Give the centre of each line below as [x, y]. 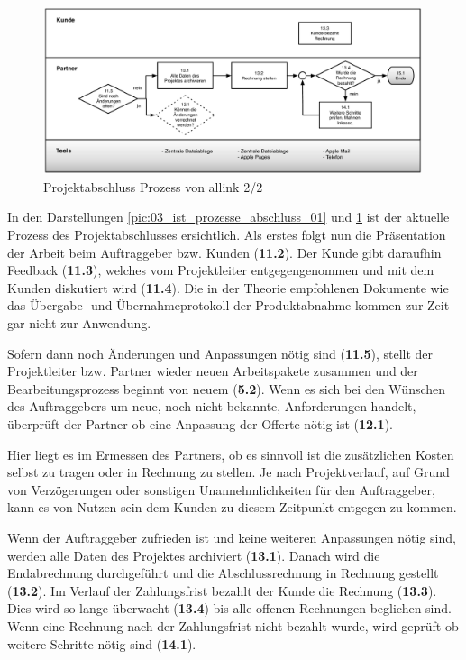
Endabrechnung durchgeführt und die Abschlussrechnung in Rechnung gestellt [223, 573]
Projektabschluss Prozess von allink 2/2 [153, 186]
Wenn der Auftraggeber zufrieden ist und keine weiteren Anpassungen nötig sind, [232, 537]
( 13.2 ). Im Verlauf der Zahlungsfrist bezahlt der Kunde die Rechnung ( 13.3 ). [222, 590]
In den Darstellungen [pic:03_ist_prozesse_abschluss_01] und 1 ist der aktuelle [228, 217]
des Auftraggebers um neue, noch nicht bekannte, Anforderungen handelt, [212, 406]
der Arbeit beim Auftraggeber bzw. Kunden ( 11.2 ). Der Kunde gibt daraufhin [224, 252]
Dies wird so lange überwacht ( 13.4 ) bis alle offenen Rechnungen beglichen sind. [229, 608]
